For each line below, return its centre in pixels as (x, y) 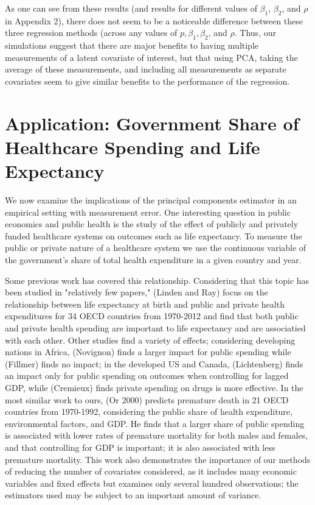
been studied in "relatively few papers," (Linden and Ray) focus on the (137, 292)
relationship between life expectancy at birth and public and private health (145, 304)
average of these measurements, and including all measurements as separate (146, 69)
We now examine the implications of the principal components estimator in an (151, 200)
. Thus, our (255, 33)
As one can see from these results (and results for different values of (131, 8)
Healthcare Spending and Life (133, 147)
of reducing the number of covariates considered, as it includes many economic (151, 471)
